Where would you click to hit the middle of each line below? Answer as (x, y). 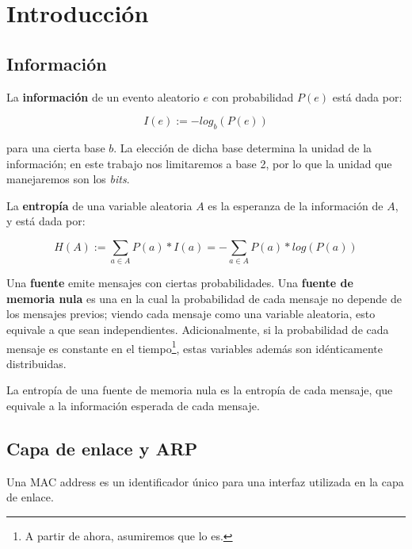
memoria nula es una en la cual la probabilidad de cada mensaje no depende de (204, 298)
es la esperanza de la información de (296, 205)
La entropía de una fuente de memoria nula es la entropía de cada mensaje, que (200, 390)
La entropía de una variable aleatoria (99, 205)
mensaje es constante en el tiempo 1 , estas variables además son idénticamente (195, 347)
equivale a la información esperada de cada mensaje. (133, 406)
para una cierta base (56, 147)
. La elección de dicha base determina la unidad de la (243, 147)
